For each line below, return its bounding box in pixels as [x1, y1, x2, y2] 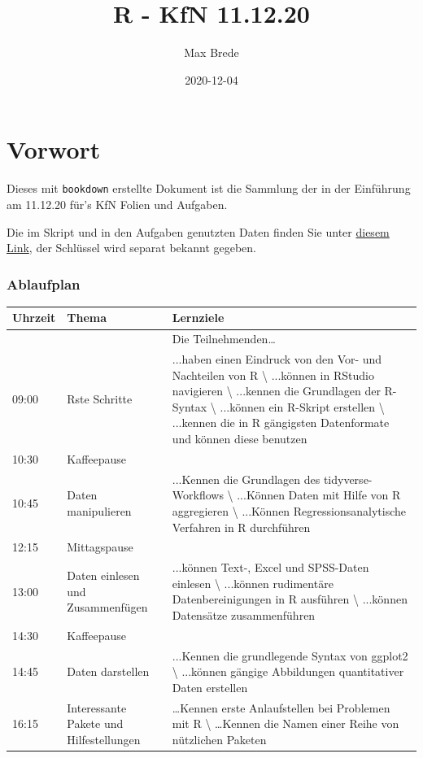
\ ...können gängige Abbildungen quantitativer [172, 663, 404, 680]
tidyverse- [323, 470, 373, 487]
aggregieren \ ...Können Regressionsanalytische [172, 502, 406, 519]
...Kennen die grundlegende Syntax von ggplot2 [172, 647, 408, 664]
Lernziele [172, 309, 225, 326]
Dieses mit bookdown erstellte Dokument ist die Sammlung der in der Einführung [7, 180, 411, 197]
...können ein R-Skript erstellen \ [220, 398, 385, 415]
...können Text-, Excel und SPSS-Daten [172, 559, 369, 576]
